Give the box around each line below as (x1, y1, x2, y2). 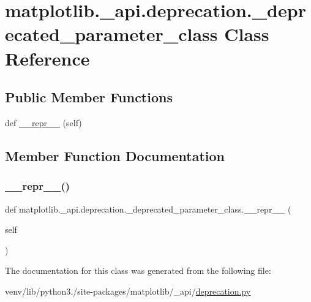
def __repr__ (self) (5, 116, 82, 129)
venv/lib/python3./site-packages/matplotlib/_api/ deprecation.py (5, 284, 251, 297)
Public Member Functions (5, 88, 173, 107)
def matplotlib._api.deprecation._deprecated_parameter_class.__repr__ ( (5, 202, 291, 215)
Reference (5, 45, 90, 70)
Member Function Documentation (5, 146, 225, 165)
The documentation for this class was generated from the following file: (5, 264, 271, 277)
